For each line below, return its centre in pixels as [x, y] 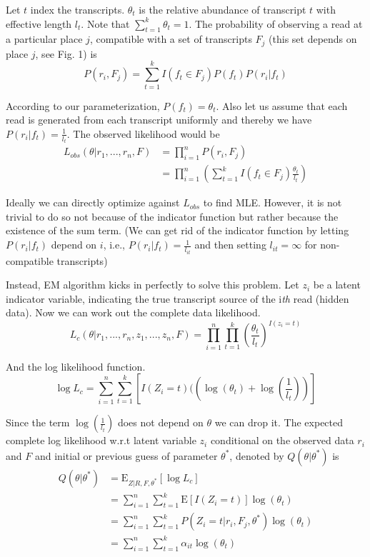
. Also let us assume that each [282, 105]
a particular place [44, 39]
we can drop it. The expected [279, 422]
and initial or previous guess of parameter [126, 455]
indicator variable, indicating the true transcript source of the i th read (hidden [177, 298]
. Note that [105, 23]
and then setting [230, 245]
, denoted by [257, 455]
